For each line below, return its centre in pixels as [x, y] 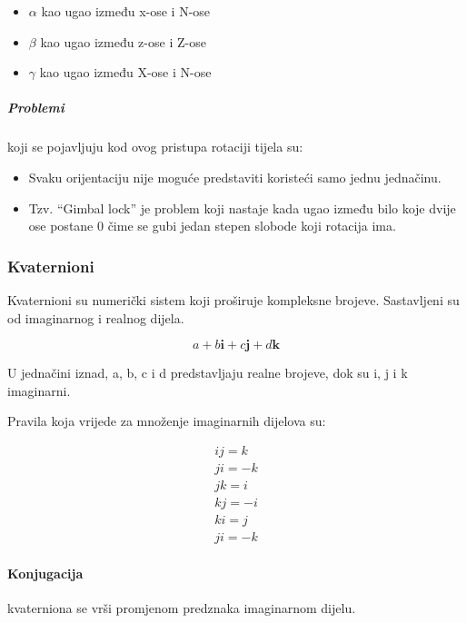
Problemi [36, 108]
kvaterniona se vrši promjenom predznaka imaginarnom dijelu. [182, 607]
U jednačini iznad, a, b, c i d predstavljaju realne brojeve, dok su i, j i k [208, 373]
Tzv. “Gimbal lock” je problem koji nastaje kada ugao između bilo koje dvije [242, 208]
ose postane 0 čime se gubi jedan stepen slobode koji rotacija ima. [212, 226]
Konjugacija [45, 573]
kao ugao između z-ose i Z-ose [123, 41]
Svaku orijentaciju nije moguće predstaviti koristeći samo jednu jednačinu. [235, 177]
